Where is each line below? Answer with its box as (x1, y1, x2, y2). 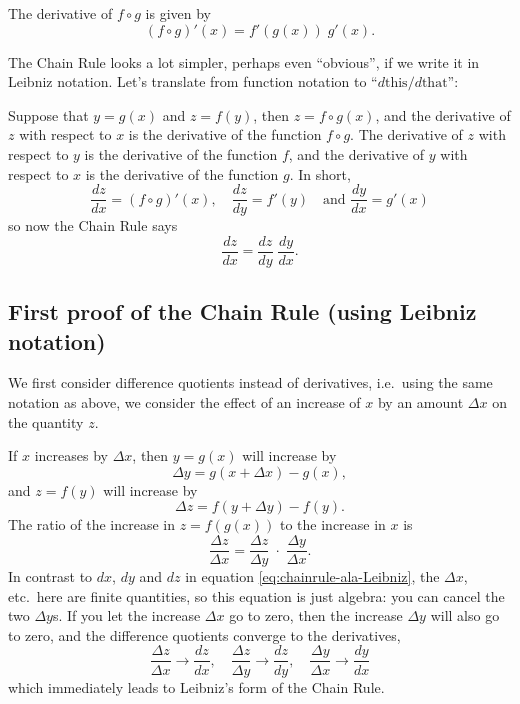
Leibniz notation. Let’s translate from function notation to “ (8, 71, 378, 92)
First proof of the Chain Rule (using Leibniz (8, 296, 477, 327)
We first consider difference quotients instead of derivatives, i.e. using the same (8, 372, 493, 393)
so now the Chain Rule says (8, 215, 178, 236)
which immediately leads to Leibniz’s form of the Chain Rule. (8, 676, 385, 697)
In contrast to (8, 566, 93, 587)
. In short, (289, 163, 351, 184)
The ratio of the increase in (8, 514, 175, 535)
